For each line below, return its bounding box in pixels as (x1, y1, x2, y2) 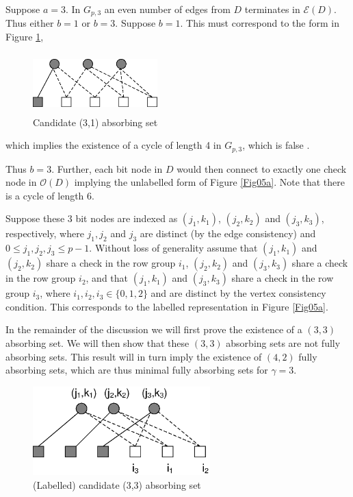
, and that (86, 271, 129, 285)
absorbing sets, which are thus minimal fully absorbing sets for (5, 363, 268, 377)
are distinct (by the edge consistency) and (140, 226, 316, 241)
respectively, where (5, 226, 84, 241)
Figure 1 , (5, 29, 44, 44)
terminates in (244, 2, 300, 16)
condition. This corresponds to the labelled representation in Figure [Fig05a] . (5, 299, 328, 313)
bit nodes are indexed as (75, 211, 178, 226)
